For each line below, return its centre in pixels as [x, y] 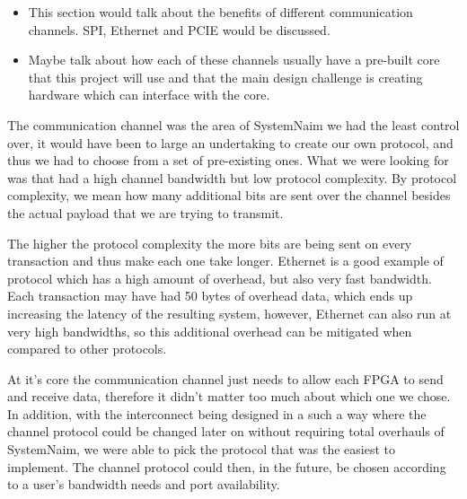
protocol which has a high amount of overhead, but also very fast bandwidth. [220, 278]
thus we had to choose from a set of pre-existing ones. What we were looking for [228, 160]
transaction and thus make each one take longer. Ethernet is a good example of [225, 261]
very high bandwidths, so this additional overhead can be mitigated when [210, 331]
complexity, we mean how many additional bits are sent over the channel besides [229, 195]
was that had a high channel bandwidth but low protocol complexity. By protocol [232, 177]
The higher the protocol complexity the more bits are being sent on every [210, 243]
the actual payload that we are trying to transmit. [145, 212]
